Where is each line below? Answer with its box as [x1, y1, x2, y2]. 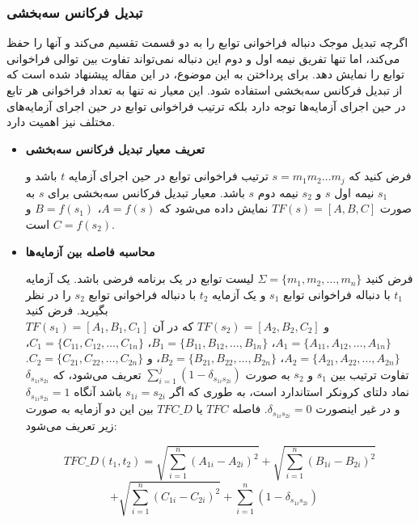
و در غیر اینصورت [315, 400, 400, 417]
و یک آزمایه [212, 285, 266, 302]
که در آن [152, 317, 194, 334]
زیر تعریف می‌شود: [25, 417, 117, 434]
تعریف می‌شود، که [53, 365, 142, 382]
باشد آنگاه [74, 383, 122, 400]
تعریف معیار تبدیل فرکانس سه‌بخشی [25, 140, 205, 157]
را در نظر [25, 285, 71, 302]
